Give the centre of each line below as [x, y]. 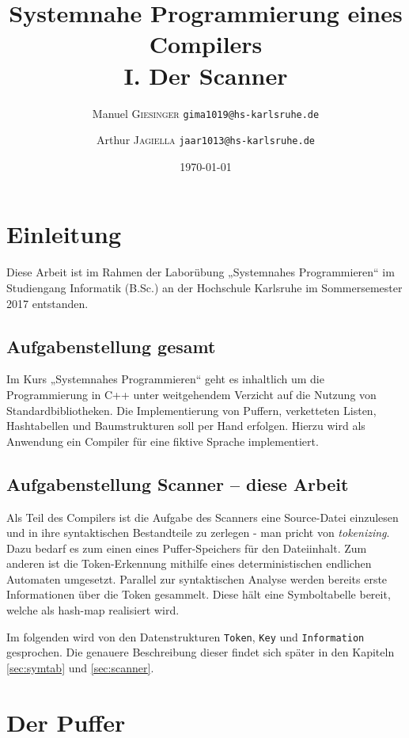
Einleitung [64, 234]
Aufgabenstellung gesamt [111, 346]
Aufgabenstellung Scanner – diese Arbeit [178, 483]
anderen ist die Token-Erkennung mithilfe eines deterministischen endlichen [189, 563]
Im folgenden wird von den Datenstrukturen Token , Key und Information [186, 636]
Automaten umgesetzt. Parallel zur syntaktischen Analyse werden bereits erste [197, 578]
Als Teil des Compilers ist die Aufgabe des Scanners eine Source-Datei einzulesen [203, 517]
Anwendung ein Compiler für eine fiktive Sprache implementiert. [163, 441]
